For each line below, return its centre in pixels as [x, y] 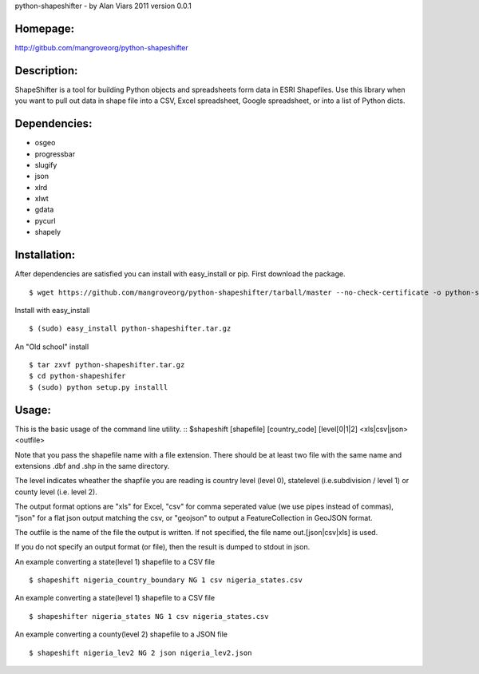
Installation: [45, 255]
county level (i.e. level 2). [56, 492]
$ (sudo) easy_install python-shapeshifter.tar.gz [130, 329]
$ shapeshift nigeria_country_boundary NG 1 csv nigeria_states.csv [166, 580]
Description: [46, 71]
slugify [46, 165]
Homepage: [45, 28]
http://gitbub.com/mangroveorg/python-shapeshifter [102, 47]
